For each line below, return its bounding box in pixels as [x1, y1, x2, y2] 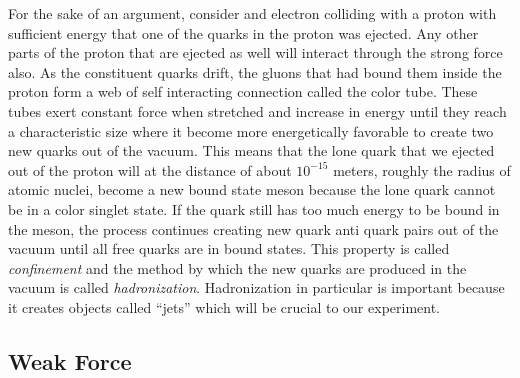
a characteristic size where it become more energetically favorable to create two [8, 120, 494, 141]
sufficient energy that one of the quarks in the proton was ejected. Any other [8, 22, 479, 43]
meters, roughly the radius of [333, 159, 511, 180]
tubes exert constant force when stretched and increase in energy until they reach [8, 100, 507, 121]
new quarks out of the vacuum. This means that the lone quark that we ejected [8, 140, 495, 161]
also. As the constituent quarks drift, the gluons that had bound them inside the [8, 61, 502, 82]
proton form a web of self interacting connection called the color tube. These [8, 81, 478, 102]
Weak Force [8, 345, 132, 376]
